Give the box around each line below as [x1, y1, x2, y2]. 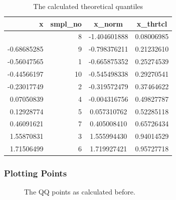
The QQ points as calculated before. [24, 186, 135, 197]
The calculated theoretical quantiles [33, 1, 143, 11]
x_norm [94, 18, 123, 29]
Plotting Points [4, 167, 67, 179]
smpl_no [50, 18, 82, 29]
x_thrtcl [136, 18, 167, 29]
